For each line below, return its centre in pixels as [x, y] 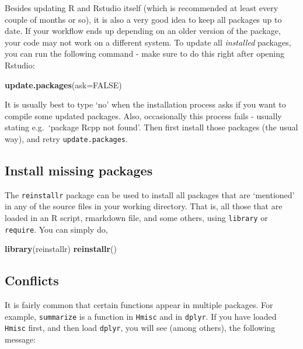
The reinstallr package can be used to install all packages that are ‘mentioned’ [150, 194]
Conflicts [32, 280]
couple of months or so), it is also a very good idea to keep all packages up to [143, 19]
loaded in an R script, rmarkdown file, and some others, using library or [136, 218]
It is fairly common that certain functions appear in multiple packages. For [139, 305]
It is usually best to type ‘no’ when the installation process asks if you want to [145, 104]
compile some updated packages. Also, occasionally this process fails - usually [143, 115]
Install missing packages [79, 170]
